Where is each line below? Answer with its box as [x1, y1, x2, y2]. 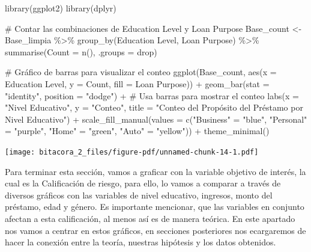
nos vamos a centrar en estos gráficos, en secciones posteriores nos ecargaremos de [5, 224, 306, 236]
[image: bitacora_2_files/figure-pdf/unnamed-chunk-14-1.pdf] [5, 147, 259, 156]
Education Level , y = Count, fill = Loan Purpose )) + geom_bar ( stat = [5, 77, 270, 90]
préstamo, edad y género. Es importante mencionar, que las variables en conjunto [5, 200, 304, 213]
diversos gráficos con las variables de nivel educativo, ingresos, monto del [5, 188, 273, 201]
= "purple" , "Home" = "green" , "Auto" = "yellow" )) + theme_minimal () [5, 124, 270, 137]
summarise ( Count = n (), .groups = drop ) [5, 45, 157, 58]
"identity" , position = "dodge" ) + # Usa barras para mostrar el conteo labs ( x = [5, 89, 299, 102]
